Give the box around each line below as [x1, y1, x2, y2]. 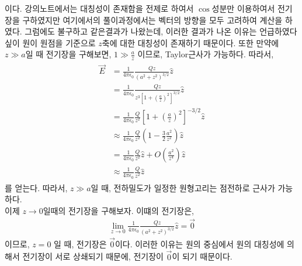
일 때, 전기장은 [54, 237, 107, 250]
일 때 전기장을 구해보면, [25, 48, 112, 60]
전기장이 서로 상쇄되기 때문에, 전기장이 [22, 250, 164, 262]
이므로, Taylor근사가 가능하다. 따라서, [137, 48, 274, 60]
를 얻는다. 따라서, [5, 181, 68, 194]
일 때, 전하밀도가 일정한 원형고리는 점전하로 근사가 [91, 181, 275, 194]
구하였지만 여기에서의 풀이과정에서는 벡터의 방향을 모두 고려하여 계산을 [22, 13, 283, 26]
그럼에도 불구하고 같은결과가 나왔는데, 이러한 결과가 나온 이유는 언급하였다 [25, 25, 297, 37]
